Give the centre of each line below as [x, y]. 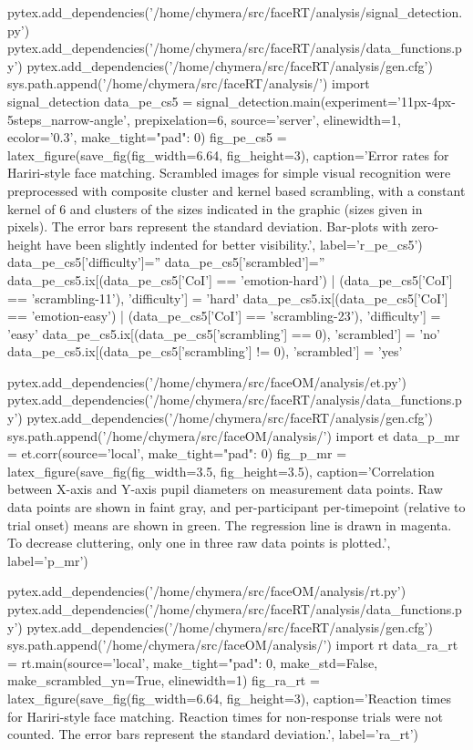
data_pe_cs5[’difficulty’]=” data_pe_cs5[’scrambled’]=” [166, 262]
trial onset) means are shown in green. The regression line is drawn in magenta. [230, 524]
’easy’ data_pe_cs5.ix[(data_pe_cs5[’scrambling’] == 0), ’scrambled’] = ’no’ [224, 333]
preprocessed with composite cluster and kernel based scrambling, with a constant [236, 190]
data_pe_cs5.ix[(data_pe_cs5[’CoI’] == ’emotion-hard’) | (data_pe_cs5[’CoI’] [230, 279]
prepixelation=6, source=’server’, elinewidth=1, [267, 119]
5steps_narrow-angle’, [69, 119]
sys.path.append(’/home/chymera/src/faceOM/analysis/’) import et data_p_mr [234, 435]
